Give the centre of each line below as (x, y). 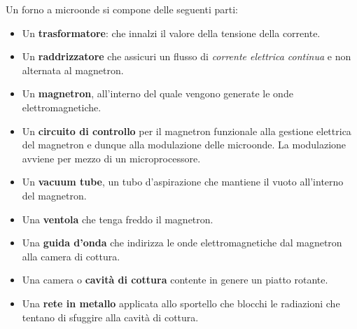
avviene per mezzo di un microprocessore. (111, 158)
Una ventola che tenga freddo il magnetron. (118, 219)
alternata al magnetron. (73, 70)
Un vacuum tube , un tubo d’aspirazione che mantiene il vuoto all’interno (183, 182)
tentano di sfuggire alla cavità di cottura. (110, 317)
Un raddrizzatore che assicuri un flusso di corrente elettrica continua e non (187, 56)
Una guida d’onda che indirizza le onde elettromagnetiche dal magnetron (182, 243)
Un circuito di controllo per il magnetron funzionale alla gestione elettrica (187, 131)
